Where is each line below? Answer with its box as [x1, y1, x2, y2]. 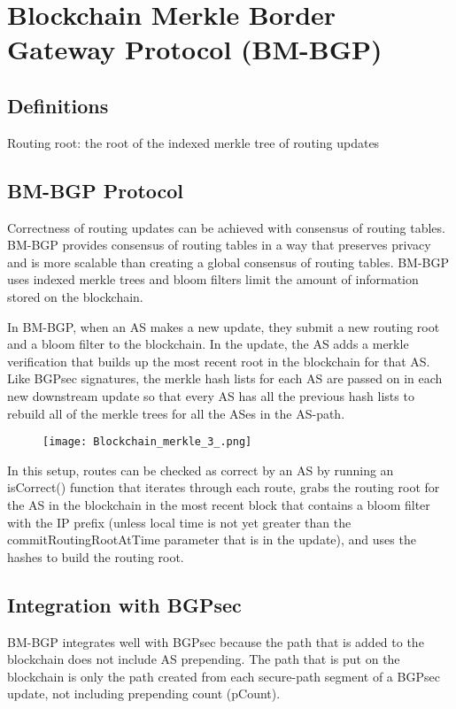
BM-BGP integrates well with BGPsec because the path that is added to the [7, 632, 424, 651]
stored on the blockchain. [7, 287, 143, 305]
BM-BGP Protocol [7, 176, 184, 204]
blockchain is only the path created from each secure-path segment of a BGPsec [7, 667, 440, 685]
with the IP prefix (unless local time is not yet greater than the [7, 512, 352, 531]
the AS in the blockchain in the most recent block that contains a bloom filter [7, 495, 430, 513]
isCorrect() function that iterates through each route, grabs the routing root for [7, 478, 440, 497]
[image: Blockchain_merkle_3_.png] [43, 435, 252, 449]
